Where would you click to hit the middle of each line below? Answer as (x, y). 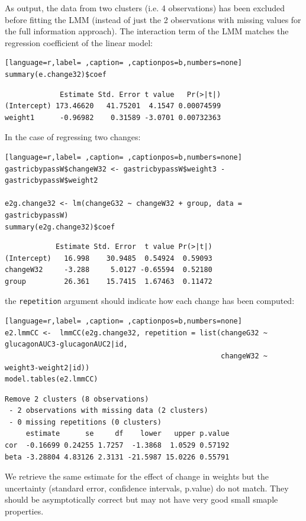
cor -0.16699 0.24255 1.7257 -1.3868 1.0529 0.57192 (117, 446)
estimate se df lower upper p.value (128, 434)
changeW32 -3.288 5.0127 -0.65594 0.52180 (109, 270)
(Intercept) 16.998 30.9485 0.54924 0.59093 (109, 258)
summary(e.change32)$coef (56, 74)
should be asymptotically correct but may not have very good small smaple (141, 499)
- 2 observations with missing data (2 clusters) (109, 411)
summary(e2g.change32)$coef (60, 227)
